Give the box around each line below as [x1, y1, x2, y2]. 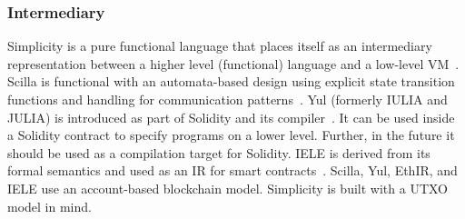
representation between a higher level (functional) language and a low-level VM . [7, 54, 460, 73]
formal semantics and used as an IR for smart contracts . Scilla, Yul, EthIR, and [7, 161, 458, 180]
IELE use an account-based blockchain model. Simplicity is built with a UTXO [7, 178, 448, 197]
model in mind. [7, 196, 92, 215]
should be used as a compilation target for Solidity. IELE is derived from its [7, 143, 430, 162]
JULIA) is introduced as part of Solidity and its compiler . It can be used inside [7, 107, 455, 126]
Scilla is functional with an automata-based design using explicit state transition [7, 72, 455, 91]
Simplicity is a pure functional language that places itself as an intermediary [7, 36, 432, 55]
